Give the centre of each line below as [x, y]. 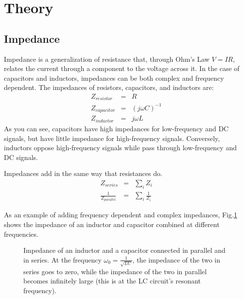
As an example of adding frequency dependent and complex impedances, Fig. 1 [121, 215]
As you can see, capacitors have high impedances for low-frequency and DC [116, 128]
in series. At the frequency [62, 259]
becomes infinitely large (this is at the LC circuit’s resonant [112, 281]
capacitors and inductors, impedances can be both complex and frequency [114, 78]
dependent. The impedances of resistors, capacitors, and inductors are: [109, 87]
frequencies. [21, 234]
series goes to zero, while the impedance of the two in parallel [115, 271]
